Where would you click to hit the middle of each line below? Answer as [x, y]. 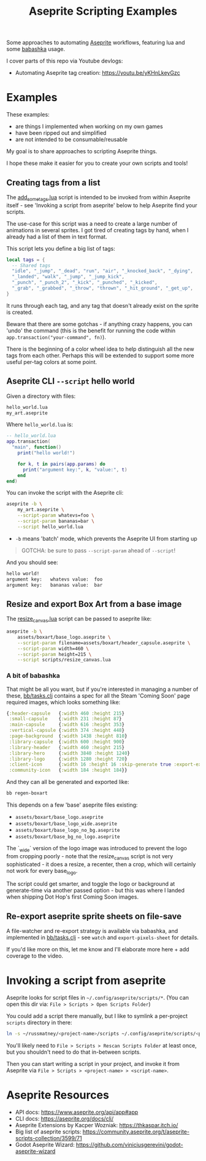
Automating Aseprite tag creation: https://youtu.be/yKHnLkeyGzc [97, 73]
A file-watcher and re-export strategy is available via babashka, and [92, 931]
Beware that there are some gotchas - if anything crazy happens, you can [100, 324]
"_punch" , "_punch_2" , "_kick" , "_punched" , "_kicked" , [85, 283]
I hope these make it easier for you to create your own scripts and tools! [97, 163]
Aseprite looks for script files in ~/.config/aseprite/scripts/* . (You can [97, 998]
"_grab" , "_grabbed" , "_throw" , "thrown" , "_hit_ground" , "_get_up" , [103, 288]
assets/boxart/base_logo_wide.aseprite [66, 824]
